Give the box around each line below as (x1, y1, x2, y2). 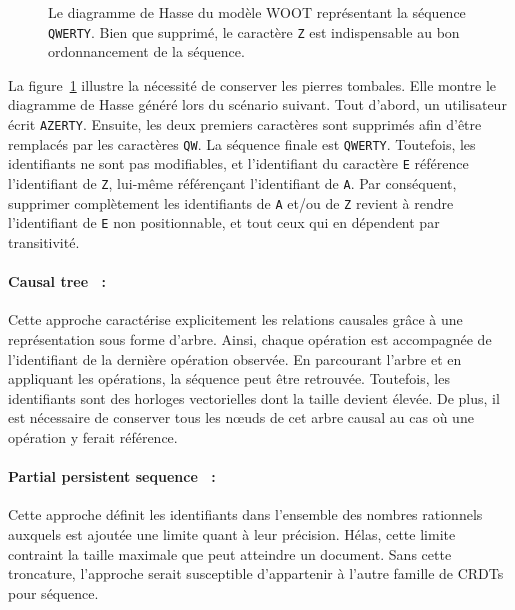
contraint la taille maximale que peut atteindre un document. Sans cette (8, 543, 452, 564)
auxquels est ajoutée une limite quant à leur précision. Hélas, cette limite (8, 523, 456, 544)
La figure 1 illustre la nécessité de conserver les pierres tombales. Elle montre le (8, 74, 497, 95)
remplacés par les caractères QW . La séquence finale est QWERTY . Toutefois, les (8, 133, 476, 154)
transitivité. (8, 231, 80, 252)
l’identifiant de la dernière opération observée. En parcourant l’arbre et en (8, 348, 462, 369)
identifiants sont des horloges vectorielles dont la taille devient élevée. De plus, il (8, 387, 500, 408)
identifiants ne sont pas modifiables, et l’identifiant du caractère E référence (8, 153, 469, 174)
